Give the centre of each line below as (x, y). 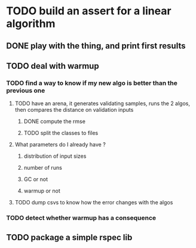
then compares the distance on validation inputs (74, 110)
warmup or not (42, 191)
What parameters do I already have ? (60, 145)
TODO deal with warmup (53, 66)
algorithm (31, 24)
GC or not (36, 179)
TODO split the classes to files (61, 133)
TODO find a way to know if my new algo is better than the (92, 83)
